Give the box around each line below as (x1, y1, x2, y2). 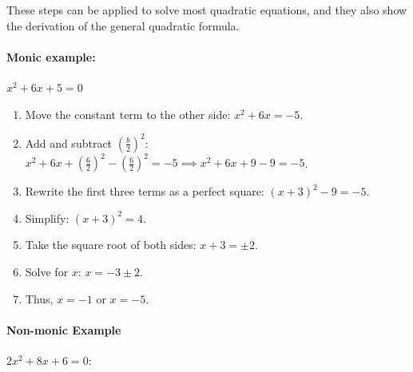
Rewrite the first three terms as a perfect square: (25, 183, 264, 200)
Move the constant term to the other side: (25, 105, 231, 122)
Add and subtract (25, 134, 113, 151)
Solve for (25, 263, 69, 279)
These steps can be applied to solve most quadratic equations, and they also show (6, 2, 407, 18)
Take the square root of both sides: (25, 236, 197, 253)
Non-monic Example (6, 321, 121, 338)
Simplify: (25, 209, 69, 226)
